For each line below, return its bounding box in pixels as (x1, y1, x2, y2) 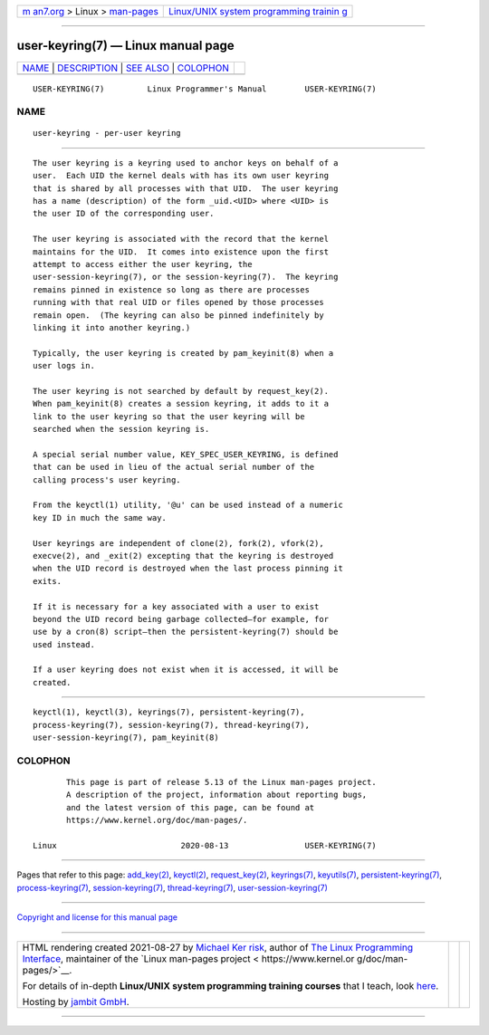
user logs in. (33, 360, 95, 371)
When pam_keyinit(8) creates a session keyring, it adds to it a (33, 398, 330, 409)
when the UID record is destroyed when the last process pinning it (33, 563, 343, 574)
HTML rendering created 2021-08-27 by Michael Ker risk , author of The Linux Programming (22, 941, 414, 954)
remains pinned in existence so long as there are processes (33, 284, 310, 294)
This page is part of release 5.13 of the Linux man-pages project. (66, 777, 377, 787)
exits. (33, 576, 62, 586)
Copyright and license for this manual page (16, 912, 178, 923)
